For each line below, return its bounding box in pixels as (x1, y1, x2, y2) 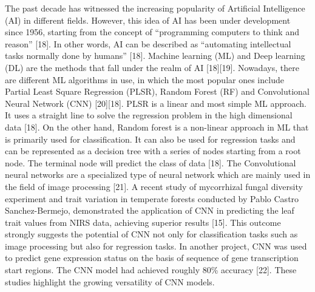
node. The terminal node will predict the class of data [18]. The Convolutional (5, 156, 296, 169)
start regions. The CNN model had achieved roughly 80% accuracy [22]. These (5, 263, 297, 276)
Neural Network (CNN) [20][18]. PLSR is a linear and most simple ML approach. (5, 97, 307, 109)
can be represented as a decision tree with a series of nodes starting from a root (5, 144, 301, 157)
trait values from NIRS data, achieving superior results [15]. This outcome (5, 216, 281, 228)
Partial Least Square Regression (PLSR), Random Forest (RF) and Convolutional (5, 85, 310, 98)
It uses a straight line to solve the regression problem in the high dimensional (5, 109, 293, 121)
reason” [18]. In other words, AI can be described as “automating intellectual (5, 37, 291, 50)
